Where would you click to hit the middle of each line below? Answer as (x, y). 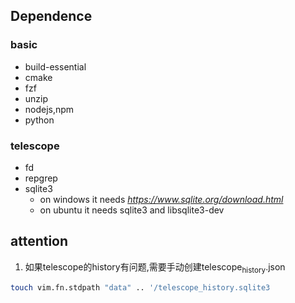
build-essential (55, 66)
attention (39, 241)
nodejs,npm (49, 109)
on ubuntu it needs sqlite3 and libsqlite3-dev (132, 210)
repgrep (41, 178)
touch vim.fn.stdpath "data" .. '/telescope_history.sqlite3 (140, 287)
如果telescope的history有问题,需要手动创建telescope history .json (155, 267)
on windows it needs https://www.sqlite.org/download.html (161, 199)
